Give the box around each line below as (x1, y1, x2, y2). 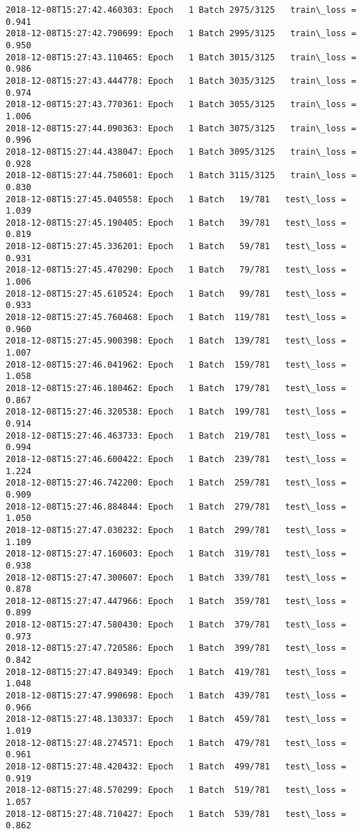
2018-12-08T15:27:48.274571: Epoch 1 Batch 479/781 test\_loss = (6, 737, 346, 748)
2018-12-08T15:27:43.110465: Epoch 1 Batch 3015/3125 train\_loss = (6, 52, 356, 62)
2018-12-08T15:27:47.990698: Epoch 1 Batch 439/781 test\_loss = (6, 691, 346, 701)
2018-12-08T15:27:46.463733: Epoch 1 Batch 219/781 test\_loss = (6, 430, 346, 441)
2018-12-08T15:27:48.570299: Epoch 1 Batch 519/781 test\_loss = (6, 785, 346, 796)
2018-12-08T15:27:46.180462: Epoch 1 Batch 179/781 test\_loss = (6, 383, 346, 393)
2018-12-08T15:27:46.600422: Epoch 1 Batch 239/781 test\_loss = (6, 454, 346, 464)
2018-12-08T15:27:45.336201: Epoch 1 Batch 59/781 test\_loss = (6, 241, 346, 252)
